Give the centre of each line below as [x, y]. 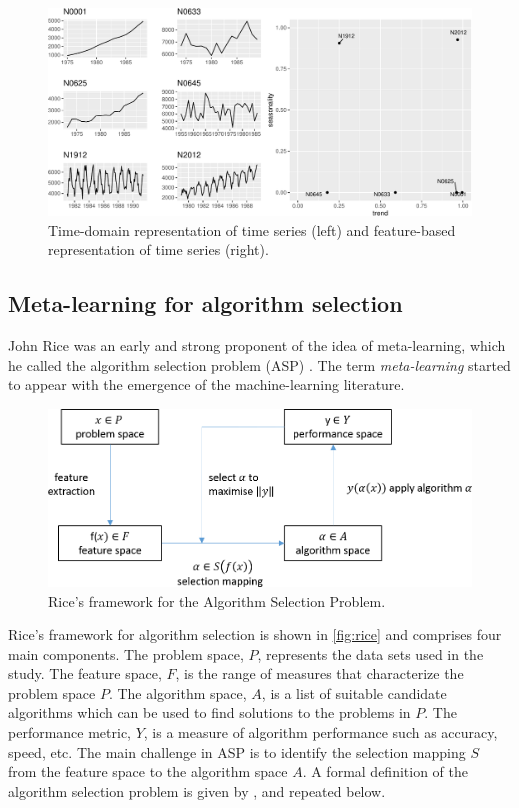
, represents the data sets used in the [370, 653]
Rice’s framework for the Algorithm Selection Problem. [217, 600]
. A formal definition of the [385, 771]
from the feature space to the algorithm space [148, 771]
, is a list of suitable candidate [354, 692]
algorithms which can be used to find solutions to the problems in [209, 712]
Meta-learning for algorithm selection [205, 303]
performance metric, [70, 732]
